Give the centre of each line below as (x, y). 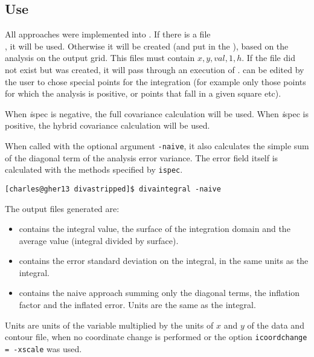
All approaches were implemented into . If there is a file (108, 34)
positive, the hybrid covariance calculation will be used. (107, 125)
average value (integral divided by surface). (99, 240)
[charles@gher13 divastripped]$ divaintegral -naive (113, 189)
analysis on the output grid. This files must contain (100, 58)
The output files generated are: (62, 208)
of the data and (276, 325)
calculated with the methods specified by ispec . (94, 169)
